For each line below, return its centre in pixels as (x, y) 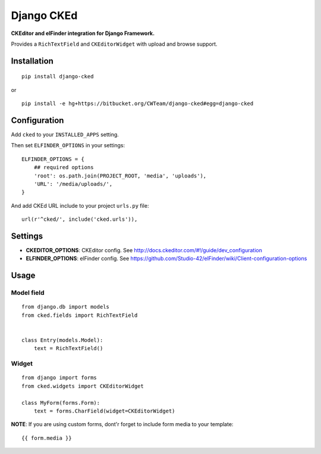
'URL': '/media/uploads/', (73, 184)
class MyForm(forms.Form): (61, 403)
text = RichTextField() (68, 348)
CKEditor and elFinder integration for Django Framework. (83, 33)
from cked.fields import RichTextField (80, 315)
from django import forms (59, 378)
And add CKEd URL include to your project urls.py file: (80, 205)
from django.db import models (66, 307)
